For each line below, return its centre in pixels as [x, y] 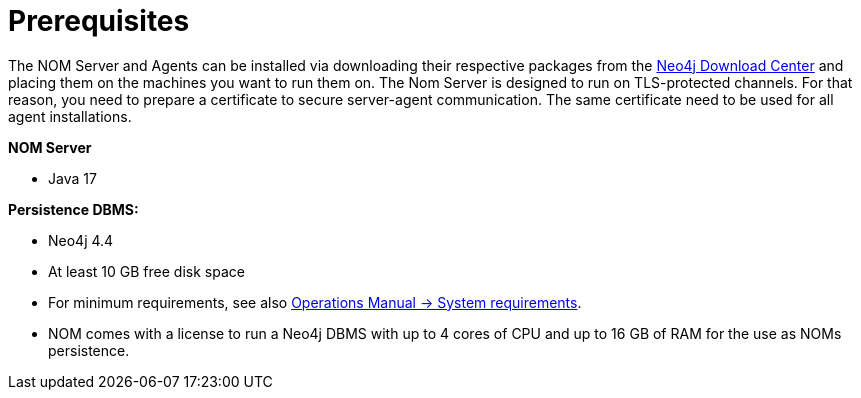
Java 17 [72, 178]
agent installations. [70, 116]
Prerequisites [99, 21]
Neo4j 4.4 [81, 240]
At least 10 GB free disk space [146, 271]
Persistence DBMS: [73, 209]
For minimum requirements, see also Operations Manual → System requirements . [315, 302]
